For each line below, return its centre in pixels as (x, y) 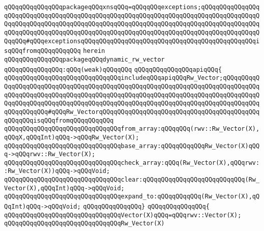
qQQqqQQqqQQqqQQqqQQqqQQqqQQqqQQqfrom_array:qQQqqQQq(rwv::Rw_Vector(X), (132, 129)
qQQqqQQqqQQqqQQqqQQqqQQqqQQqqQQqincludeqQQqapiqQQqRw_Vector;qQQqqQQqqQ (132, 78)
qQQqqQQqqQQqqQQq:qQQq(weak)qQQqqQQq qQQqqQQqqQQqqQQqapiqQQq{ (113, 69)
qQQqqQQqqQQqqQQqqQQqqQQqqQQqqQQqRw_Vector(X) (84, 224)
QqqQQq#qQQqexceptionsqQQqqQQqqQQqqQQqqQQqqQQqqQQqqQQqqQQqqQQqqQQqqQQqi (132, 41)
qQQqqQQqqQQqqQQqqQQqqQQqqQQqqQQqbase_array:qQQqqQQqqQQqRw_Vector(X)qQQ (132, 146)
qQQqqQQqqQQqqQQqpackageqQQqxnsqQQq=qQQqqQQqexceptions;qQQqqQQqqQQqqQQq (132, 7)
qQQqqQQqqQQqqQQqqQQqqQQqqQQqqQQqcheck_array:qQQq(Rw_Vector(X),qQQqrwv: (132, 163)
